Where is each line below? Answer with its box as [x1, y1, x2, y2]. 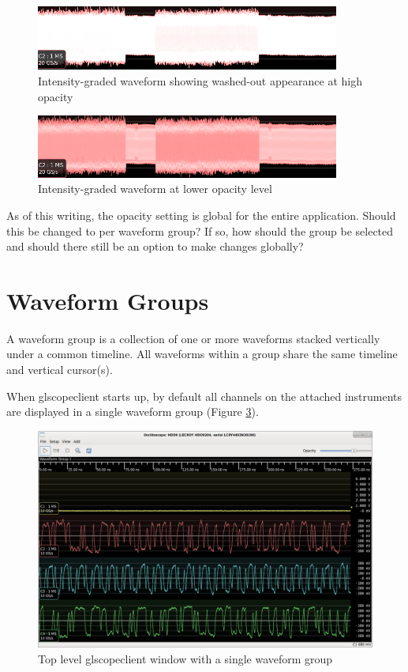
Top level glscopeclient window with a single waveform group [38, 650, 333, 666]
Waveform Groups [6, 284, 209, 316]
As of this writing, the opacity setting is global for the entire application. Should [6, 206, 396, 223]
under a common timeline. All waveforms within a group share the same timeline [6, 345, 398, 362]
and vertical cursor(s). [6, 361, 113, 378]
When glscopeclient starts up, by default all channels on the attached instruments [6, 387, 402, 404]
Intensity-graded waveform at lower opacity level [38, 180, 272, 197]
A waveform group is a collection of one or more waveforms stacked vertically [6, 330, 380, 346]
